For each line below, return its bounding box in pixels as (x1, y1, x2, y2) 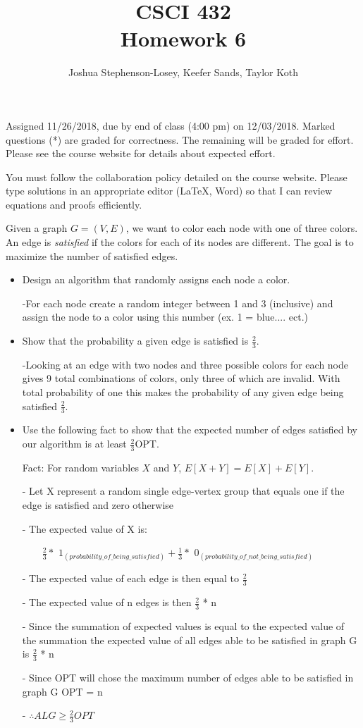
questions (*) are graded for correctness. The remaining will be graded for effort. (6, 132, 354, 147)
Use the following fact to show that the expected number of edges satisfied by (22, 422, 358, 437)
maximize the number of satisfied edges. (6, 248, 178, 263)
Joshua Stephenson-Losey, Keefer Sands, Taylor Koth (68, 65, 298, 80)
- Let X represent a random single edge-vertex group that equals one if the (22, 483, 345, 498)
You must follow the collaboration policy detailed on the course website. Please (6, 169, 347, 184)
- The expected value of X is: (22, 521, 147, 536)
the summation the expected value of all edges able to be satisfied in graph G (22, 632, 357, 647)
